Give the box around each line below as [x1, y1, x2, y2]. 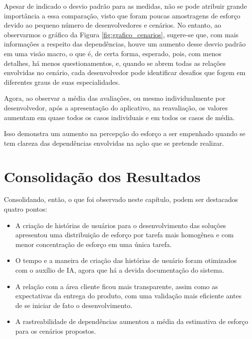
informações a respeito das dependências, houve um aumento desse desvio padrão [4, 39, 246, 49]
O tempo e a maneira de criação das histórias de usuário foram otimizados [15, 255, 237, 265]
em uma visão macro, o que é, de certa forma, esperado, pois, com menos [4, 48, 221, 58]
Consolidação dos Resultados [4, 166, 201, 186]
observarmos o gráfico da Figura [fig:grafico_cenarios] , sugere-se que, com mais [4, 29, 239, 39]
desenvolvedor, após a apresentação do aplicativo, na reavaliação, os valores [4, 102, 228, 112]
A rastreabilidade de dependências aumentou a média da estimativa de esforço [15, 316, 248, 326]
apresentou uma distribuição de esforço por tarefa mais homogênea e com [15, 230, 234, 240]
